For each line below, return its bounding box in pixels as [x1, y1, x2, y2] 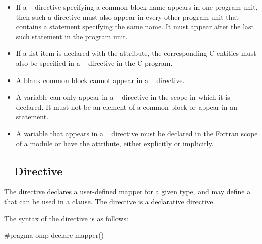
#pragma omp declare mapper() [4, 230, 104, 240]
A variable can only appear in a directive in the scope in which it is [16, 92, 230, 102]
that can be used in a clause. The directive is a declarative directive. [4, 196, 215, 206]
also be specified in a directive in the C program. [16, 57, 173, 68]
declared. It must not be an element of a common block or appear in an [16, 101, 238, 112]
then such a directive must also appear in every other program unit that [16, 11, 239, 22]
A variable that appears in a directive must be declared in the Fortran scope [16, 128, 258, 138]
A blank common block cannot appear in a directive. [16, 74, 185, 85]
